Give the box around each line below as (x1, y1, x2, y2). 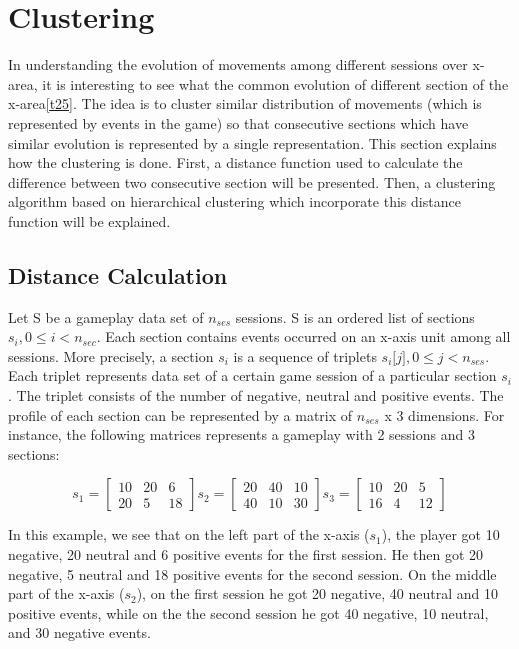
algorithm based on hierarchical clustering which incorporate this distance (8, 191, 461, 212)
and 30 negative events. (8, 622, 151, 643)
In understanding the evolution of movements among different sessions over (8, 54, 468, 75)
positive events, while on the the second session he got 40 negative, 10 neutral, (8, 602, 489, 623)
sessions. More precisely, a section (8, 345, 214, 366)
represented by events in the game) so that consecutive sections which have (8, 112, 469, 133)
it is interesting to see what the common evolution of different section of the (42, 73, 509, 94)
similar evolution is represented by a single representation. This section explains (8, 132, 497, 153)
